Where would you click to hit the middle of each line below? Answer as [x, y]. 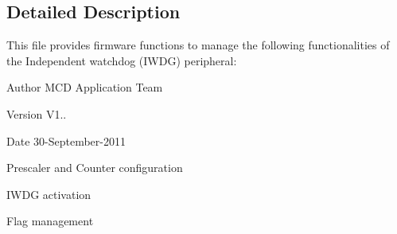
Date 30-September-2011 [66, 140]
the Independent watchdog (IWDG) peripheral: [122, 60]
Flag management [50, 221]
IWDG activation [49, 194]
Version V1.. [37, 113]
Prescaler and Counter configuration [95, 168]
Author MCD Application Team [85, 87]
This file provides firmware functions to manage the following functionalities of [198, 45]
